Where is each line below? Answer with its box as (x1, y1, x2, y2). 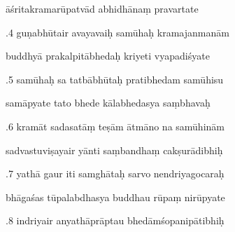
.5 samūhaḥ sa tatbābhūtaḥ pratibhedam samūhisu (6, 71, 224, 86)
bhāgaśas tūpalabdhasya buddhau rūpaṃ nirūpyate (6, 189, 225, 204)
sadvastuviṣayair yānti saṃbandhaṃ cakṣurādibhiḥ (6, 142, 223, 157)
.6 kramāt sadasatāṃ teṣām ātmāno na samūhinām (6, 118, 225, 133)
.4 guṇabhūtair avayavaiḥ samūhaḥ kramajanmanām (6, 25, 229, 39)
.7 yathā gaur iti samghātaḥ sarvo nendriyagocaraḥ (6, 166, 225, 181)
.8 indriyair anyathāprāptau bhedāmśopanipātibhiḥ (6, 213, 225, 228)
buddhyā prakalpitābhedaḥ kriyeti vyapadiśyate (6, 48, 210, 63)
